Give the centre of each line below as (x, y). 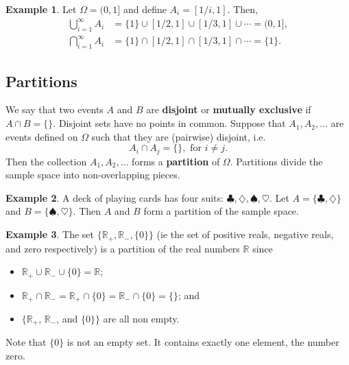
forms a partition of (176, 161)
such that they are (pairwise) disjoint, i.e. (179, 136)
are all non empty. (141, 319)
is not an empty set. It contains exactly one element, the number (203, 342)
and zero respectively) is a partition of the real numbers (123, 248)
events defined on (42, 136)
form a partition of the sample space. (221, 211)
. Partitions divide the (276, 161)
